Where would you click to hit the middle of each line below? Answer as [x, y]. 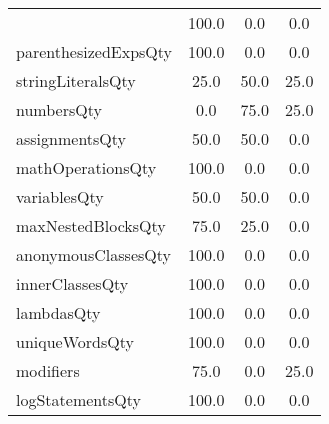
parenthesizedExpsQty [94, 51]
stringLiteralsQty [76, 80]
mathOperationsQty [86, 167]
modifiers [48, 370]
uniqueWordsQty [75, 341]
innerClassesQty [72, 283]
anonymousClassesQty [94, 254]
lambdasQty [58, 312]
